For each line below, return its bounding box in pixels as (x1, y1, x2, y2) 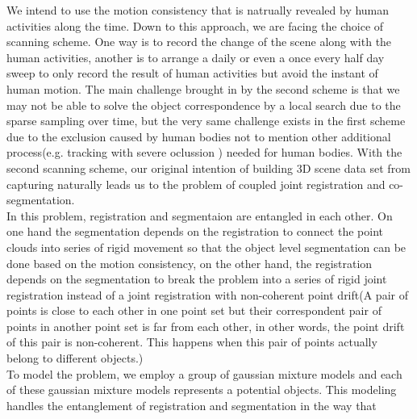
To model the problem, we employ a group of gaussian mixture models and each (6, 365, 402, 382)
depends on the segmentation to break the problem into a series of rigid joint (6, 270, 387, 287)
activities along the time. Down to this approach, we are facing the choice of (6, 17, 384, 34)
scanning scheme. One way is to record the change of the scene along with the (6, 33, 392, 50)
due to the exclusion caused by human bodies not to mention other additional (6, 128, 391, 145)
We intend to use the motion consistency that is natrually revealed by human (6, 2, 390, 18)
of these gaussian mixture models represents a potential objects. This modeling (6, 381, 397, 398)
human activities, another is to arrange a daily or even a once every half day (6, 48, 385, 65)
